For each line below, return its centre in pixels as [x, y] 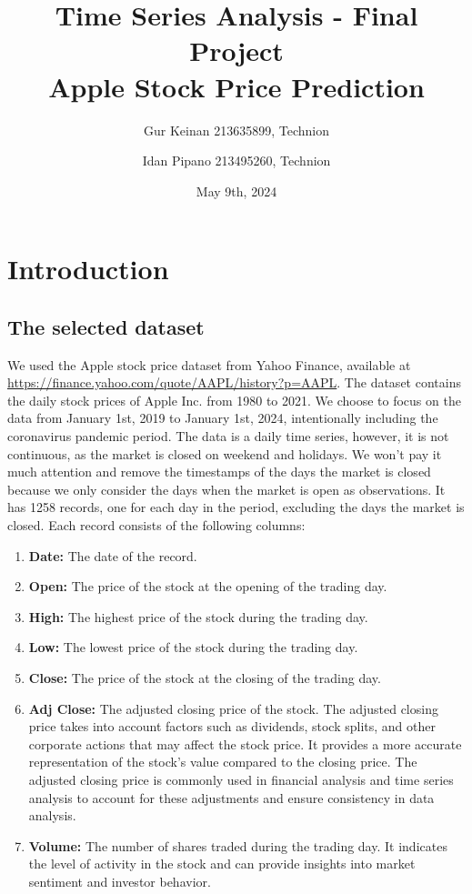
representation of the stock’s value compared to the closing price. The [223, 762]
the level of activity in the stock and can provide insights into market [222, 864]
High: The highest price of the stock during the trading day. [198, 616]
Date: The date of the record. [113, 555]
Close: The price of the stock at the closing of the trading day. [205, 677]
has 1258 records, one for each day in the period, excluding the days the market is [236, 507]
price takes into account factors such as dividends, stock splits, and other [232, 726]
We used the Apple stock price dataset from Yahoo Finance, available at [209, 364]
